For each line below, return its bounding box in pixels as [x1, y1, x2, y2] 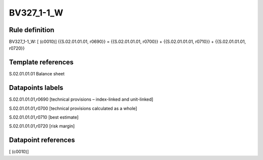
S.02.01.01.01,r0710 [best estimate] [9, 114, 79, 120]
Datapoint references [9, 136, 75, 144]
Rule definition [9, 26, 55, 34]
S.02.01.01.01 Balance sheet [9, 71, 65, 77]
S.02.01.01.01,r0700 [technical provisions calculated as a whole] [9, 105, 137, 111]
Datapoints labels [9, 84, 63, 92]
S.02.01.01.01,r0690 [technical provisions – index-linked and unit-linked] [9, 96, 153, 102]
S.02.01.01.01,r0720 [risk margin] [9, 123, 75, 129]
